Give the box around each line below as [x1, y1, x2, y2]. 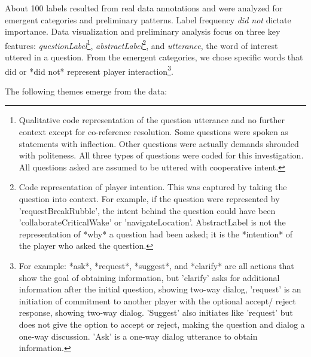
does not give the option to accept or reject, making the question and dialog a [19, 318, 305, 330]
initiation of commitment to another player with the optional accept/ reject [19, 294, 296, 307]
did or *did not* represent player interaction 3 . [5, 63, 173, 77]
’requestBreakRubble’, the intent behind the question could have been [19, 204, 276, 216]
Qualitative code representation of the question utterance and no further [19, 114, 285, 126]
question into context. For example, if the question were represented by [19, 193, 280, 205]
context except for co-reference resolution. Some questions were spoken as [19, 126, 288, 138]
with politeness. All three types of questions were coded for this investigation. [19, 149, 304, 161]
